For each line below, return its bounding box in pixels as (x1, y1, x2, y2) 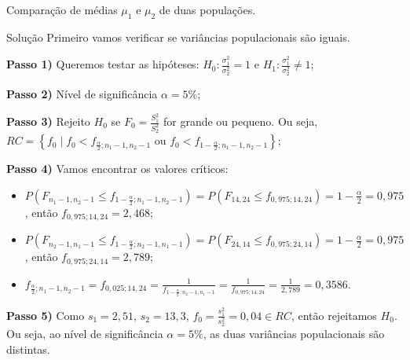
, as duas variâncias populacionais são (203, 325, 385, 342)
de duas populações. (159, 2, 256, 17)
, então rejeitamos (291, 307, 377, 323)
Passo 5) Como (6, 307, 85, 323)
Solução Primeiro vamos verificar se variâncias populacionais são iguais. (6, 28, 350, 45)
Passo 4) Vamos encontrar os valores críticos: (6, 160, 229, 177)
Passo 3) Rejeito (6, 113, 90, 130)
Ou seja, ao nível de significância (6, 325, 163, 342)
